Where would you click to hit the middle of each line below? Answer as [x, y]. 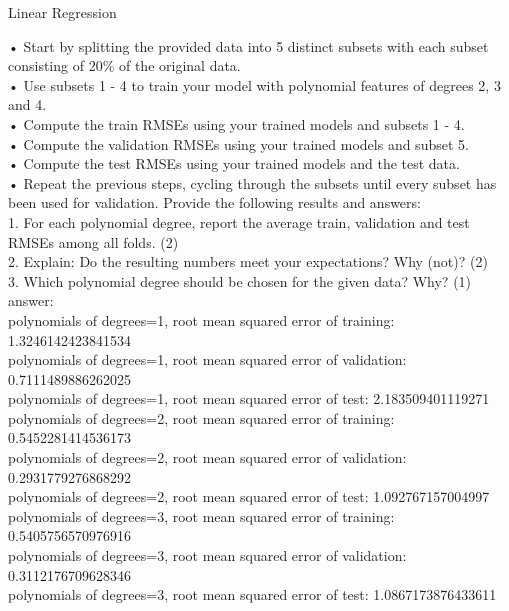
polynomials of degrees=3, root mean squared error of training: [201, 515]
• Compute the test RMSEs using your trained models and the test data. [234, 163]
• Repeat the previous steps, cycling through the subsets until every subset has [252, 182]
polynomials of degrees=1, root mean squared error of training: [201, 319]
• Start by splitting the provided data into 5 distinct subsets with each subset [248, 45]
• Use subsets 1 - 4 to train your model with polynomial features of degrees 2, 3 [254, 84]
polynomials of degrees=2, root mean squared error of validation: [207, 457]
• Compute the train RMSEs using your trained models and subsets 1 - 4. [236, 123]
